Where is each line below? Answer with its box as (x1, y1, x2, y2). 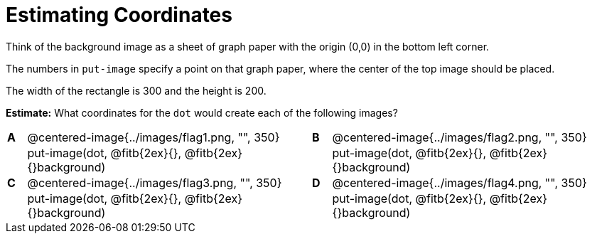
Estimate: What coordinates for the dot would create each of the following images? (6, 106, 398, 119)
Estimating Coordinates (6, 3, 232, 27)
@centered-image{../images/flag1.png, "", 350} (27, 129, 280, 144)
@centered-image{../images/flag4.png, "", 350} (332, 175, 587, 190)
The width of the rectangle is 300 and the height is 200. (6, 84, 267, 97)
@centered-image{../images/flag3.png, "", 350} (27, 175, 282, 190)
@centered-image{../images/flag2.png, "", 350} (332, 129, 587, 144)
